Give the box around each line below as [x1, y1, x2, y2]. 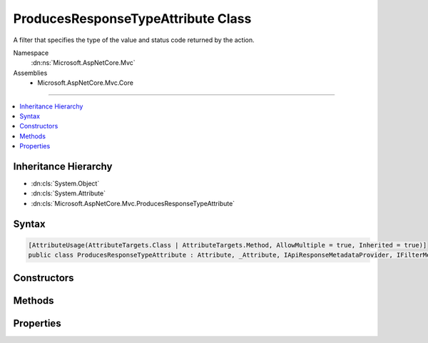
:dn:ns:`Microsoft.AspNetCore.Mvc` [31, 58, 136, 67]
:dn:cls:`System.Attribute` [31, 189, 106, 198]
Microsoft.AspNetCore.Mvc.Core [37, 78, 133, 87]
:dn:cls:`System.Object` [31, 179, 100, 188]
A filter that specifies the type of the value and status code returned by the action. [13, 36, 255, 44]
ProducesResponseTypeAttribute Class [13, 11, 252, 26]
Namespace [13, 48, 49, 57]
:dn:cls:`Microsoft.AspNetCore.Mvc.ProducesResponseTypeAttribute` [31, 199, 235, 208]
